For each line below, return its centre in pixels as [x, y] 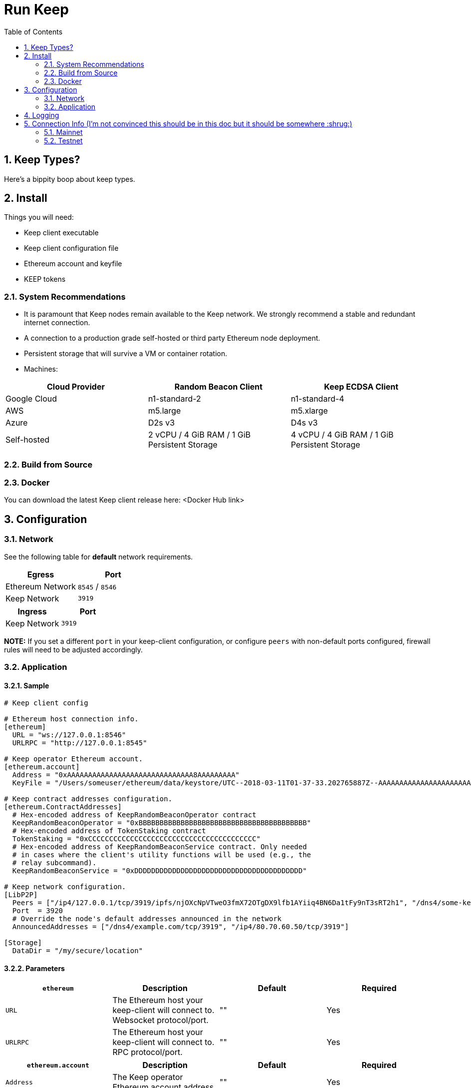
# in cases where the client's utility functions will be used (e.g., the [162, 855]
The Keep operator [148, 1077]
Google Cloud [31, 399]
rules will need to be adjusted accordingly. [74, 649]
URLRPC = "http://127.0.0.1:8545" [80, 743]
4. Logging [42, 115]
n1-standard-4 [317, 399]
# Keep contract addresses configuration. [88, 799]
